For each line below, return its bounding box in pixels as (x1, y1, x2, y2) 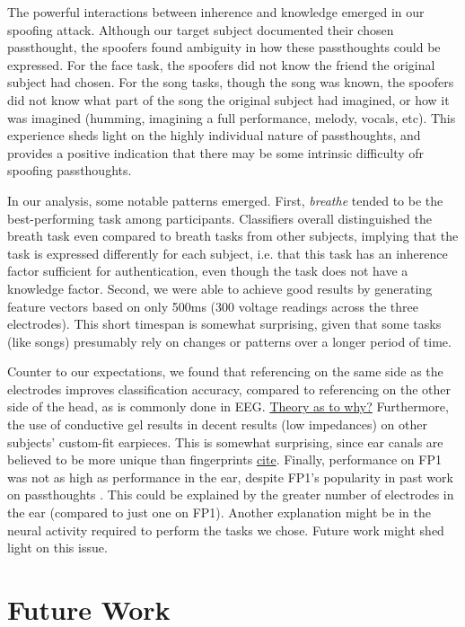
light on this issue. (7, 538, 108, 557)
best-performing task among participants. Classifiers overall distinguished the (7, 208, 432, 227)
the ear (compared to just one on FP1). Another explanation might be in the (7, 503, 431, 522)
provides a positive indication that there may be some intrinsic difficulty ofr (7, 143, 425, 162)
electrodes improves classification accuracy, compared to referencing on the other (7, 379, 452, 398)
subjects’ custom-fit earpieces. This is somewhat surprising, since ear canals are (7, 432, 443, 451)
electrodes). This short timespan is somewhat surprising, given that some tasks (7, 314, 442, 333)
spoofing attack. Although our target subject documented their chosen (7, 20, 394, 39)
